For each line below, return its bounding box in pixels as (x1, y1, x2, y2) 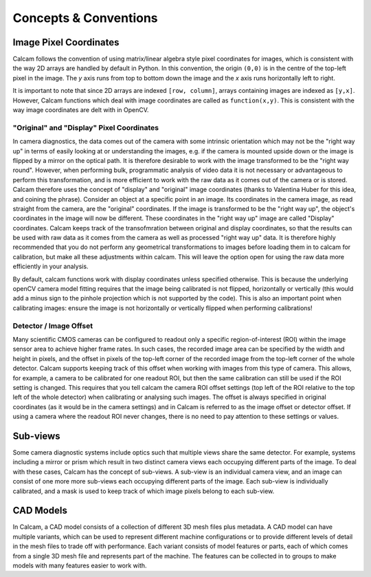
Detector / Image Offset (12, 320, 93, 330)
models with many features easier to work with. (12, 561, 147, 569)
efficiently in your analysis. (12, 262, 89, 271)
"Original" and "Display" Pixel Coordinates (12, 122, 159, 132)
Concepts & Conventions (12, 10, 158, 25)
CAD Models (12, 505, 68, 516)
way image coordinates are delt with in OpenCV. (12, 106, 149, 114)
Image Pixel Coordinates (12, 36, 120, 48)
